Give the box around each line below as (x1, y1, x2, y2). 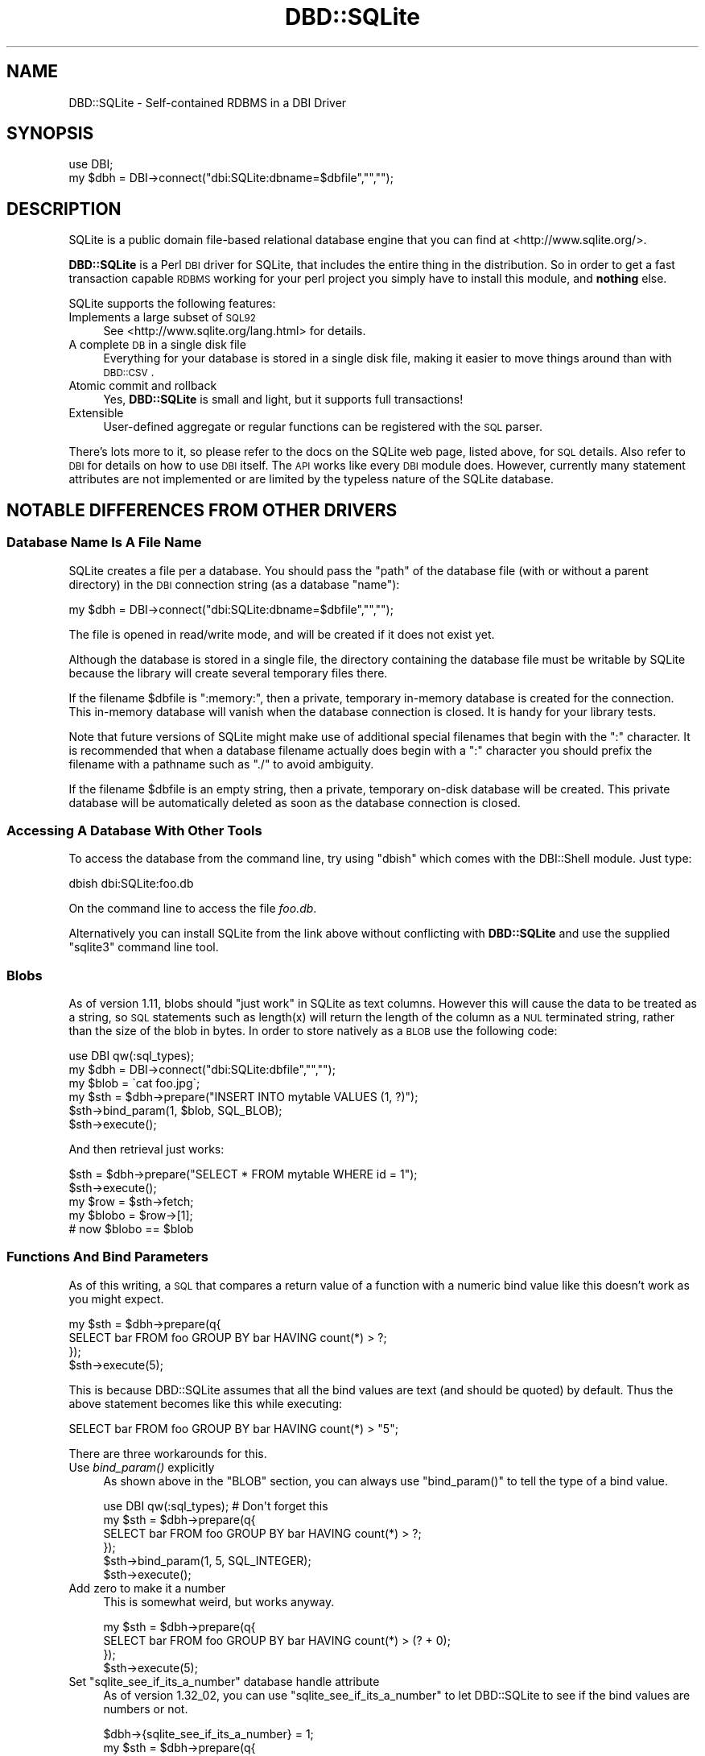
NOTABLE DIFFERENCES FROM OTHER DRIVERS (6, 499, 398, 520)
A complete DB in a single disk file (68, 338, 246, 352)
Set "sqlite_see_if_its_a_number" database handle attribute (68, 1674, 380, 1688)
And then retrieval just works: (68, 1142, 225, 1156)
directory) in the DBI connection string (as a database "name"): (68, 577, 400, 591)
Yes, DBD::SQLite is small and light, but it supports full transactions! (103, 392, 464, 407)
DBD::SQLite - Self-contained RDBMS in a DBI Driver (68, 95, 347, 110)
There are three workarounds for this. (68, 1446, 267, 1460)
